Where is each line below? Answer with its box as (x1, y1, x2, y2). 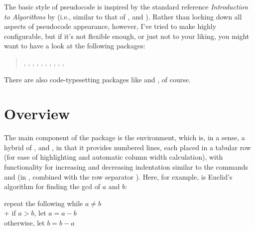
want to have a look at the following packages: (4, 40, 145, 51)
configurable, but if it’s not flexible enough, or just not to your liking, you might (4, 30, 250, 41)
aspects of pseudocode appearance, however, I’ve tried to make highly (4, 21, 217, 31)
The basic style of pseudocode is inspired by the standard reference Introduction (4, 1, 248, 11)
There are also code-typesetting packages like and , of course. (4, 74, 191, 84)
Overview (4, 103, 70, 124)
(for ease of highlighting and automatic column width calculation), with (4, 152, 223, 162)
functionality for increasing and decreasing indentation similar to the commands (4, 162, 249, 172)
